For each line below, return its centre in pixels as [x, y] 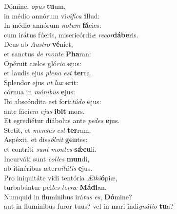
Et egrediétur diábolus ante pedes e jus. [62, 120]
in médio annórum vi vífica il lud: [52, 15]
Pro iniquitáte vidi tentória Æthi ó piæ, [61, 177]
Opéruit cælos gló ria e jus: [43, 63]
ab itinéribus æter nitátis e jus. [48, 168]
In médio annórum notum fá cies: [53, 25]
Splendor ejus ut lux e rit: [41, 82]
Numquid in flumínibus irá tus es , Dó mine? [68, 196]
